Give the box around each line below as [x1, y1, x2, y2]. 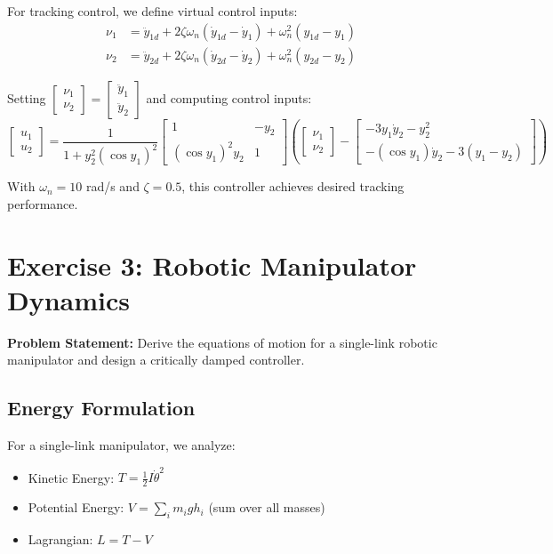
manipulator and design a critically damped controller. [7, 350, 305, 369]
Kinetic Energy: [28, 468, 115, 486]
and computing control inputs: [146, 88, 312, 107]
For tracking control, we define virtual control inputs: [7, 2, 298, 20]
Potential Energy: [28, 498, 124, 517]
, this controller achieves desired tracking [181, 177, 405, 196]
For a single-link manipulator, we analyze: [7, 436, 236, 454]
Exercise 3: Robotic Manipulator [7, 246, 417, 283]
